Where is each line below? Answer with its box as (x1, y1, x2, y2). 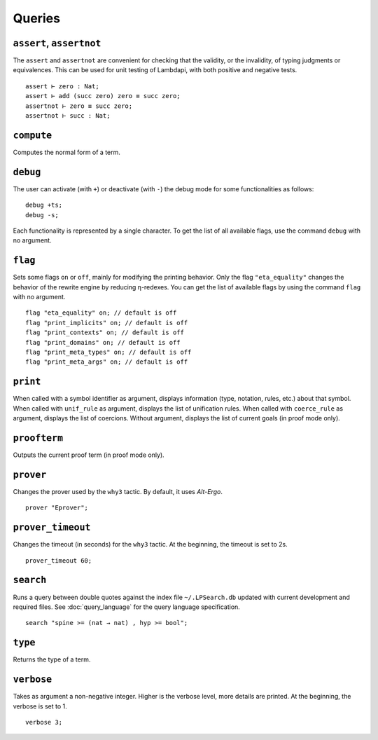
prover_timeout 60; (25, 556, 92, 564)
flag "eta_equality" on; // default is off (25, 309, 177, 317)
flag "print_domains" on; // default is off (25, 338, 181, 346)
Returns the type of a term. (13, 655, 91, 664)
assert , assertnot (13, 37, 101, 49)
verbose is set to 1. (13, 701, 67, 711)
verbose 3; (25, 718, 63, 726)
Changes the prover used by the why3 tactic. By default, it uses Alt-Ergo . (13, 487, 223, 495)
